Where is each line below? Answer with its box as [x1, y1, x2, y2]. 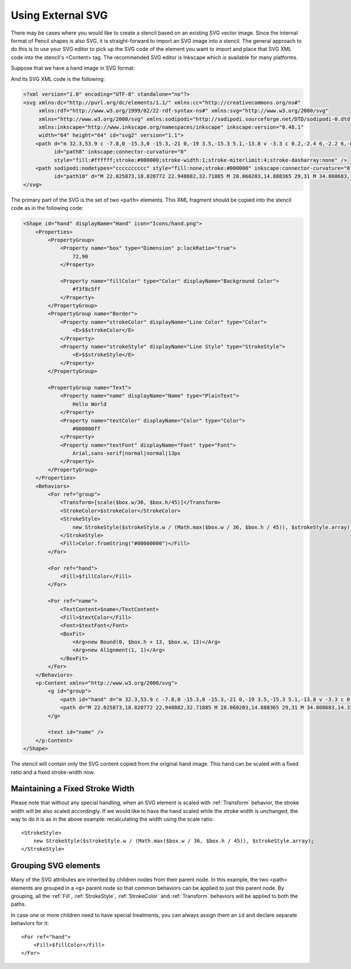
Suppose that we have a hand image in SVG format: [11, 64, 135, 72]
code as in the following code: [11, 205, 84, 212]
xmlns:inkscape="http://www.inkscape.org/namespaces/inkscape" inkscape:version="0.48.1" [38, 124, 304, 131]
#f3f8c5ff [72, 286, 101, 293]
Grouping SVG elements [11, 861, 101, 871]
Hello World [72, 400, 107, 407]
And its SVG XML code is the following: [11, 75, 105, 82]
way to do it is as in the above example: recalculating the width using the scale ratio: [11, 815, 214, 823]
